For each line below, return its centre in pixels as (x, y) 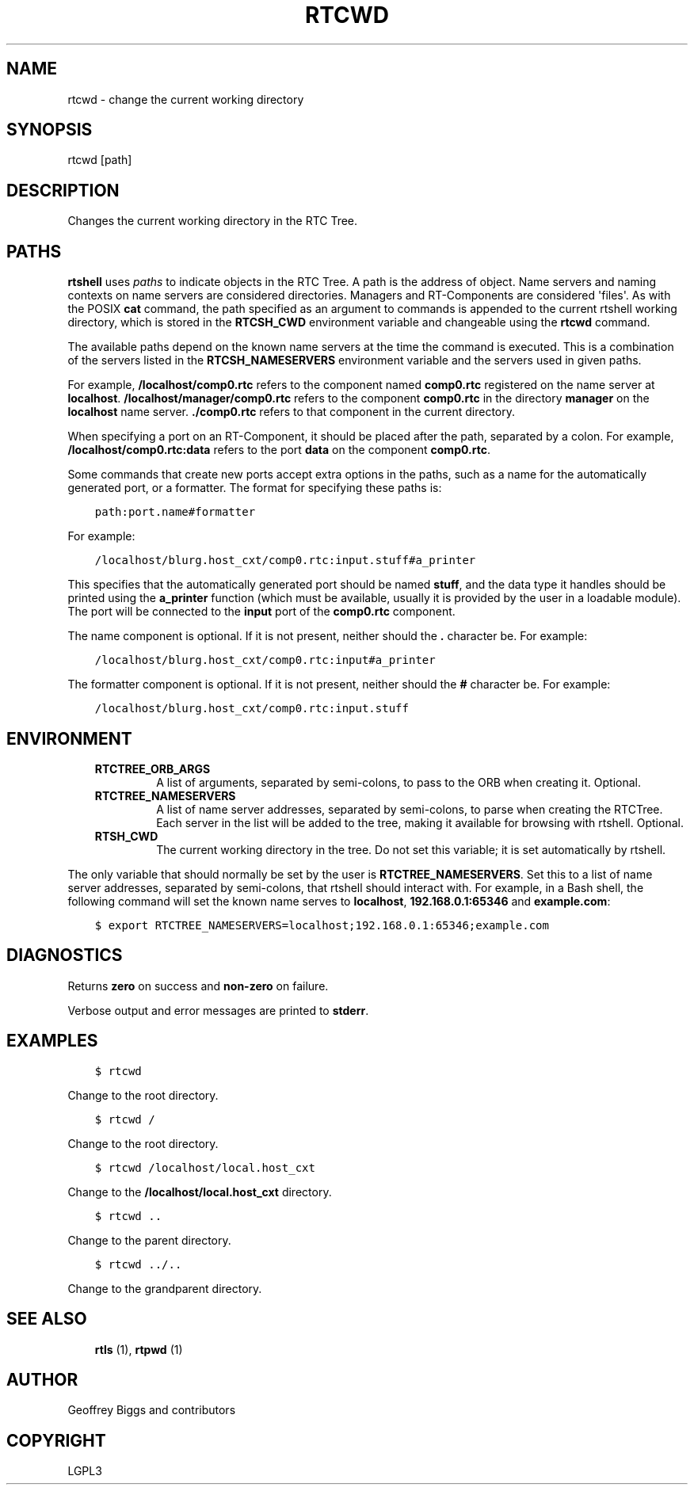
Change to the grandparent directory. (165, 1288)
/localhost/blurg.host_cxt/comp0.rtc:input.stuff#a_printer (285, 561)
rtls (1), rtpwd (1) (139, 1349)
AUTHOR (42, 1379)
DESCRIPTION (63, 190)
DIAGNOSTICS (65, 955)
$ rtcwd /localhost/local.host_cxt (205, 1167)
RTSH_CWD (126, 836)
